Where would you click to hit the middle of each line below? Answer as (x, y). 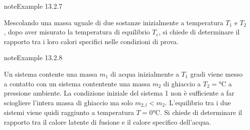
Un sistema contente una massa (51, 73)
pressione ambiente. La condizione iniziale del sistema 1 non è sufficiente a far (119, 93)
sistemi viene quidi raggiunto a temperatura (69, 112)
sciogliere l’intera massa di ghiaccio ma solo (68, 102)
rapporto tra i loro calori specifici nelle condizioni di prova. (91, 41)
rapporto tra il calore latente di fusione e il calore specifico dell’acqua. (108, 122)
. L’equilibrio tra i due (198, 102)
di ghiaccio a (182, 83)
